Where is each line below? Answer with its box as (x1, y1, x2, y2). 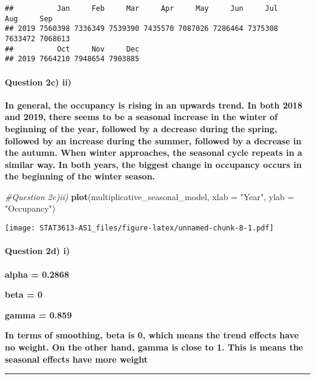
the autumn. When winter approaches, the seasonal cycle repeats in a (5, 146, 302, 159)
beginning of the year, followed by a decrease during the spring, (5, 122, 277, 135)
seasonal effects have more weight (5, 352, 148, 365)
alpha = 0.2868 (5, 267, 69, 280)
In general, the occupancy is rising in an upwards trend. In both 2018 (5, 98, 303, 111)
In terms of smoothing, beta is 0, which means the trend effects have (5, 329, 299, 341)
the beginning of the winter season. (5, 170, 155, 183)
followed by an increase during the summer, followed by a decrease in (5, 134, 302, 147)
